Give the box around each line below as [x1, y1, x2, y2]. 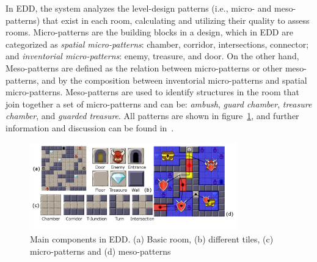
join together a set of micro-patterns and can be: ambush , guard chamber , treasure [5, 97, 312, 110]
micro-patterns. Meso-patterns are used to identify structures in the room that [5, 86, 300, 98]
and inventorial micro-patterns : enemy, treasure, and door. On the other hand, [5, 49, 299, 62]
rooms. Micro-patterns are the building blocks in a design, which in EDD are [5, 26, 293, 38]
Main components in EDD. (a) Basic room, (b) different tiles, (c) [30, 232, 274, 245]
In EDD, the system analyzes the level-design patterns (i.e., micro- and [5, 2, 272, 14]
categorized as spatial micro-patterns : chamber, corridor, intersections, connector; [5, 37, 309, 50]
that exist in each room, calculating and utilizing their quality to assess [42, 13, 310, 26]
